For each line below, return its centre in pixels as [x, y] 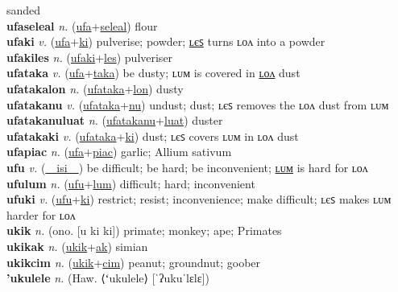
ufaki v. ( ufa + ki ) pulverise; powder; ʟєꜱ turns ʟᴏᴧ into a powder [166, 41]
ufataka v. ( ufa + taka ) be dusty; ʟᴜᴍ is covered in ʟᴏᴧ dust [153, 73]
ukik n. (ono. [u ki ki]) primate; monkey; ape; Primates [144, 230]
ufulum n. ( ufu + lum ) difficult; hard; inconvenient [131, 183]
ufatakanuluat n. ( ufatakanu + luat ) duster [115, 120]
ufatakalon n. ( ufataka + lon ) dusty [95, 88]
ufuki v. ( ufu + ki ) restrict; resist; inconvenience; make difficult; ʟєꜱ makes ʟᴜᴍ [199, 199]
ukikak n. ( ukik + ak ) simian [77, 246]
